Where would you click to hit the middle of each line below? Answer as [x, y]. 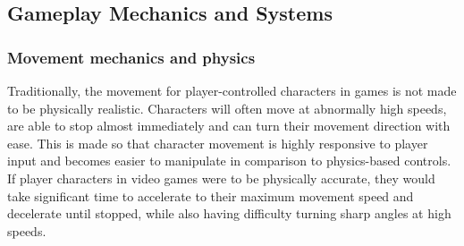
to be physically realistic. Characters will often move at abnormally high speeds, [227, 108]
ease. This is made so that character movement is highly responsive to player [218, 143]
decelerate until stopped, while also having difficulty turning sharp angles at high [229, 213]
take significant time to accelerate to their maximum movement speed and [211, 195]
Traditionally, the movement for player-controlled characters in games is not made [232, 90]
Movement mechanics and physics [131, 57]
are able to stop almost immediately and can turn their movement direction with [229, 126]
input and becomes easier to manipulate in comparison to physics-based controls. [229, 161]
